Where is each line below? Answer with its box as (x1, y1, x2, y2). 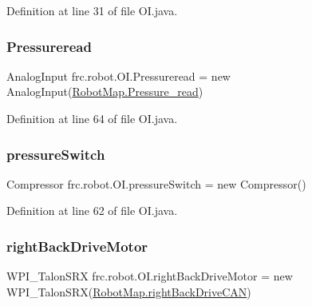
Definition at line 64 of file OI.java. (6, 110, 178, 126)
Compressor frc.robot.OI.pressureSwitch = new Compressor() (6, 175, 306, 192)
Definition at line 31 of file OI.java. (6, 2, 178, 18)
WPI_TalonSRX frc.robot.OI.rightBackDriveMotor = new (6, 268, 293, 284)
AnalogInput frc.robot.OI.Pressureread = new (6, 67, 231, 84)
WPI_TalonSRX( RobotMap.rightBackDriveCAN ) (6, 283, 251, 300)
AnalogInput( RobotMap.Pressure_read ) (6, 83, 203, 100)
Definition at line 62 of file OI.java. (6, 202, 178, 219)
